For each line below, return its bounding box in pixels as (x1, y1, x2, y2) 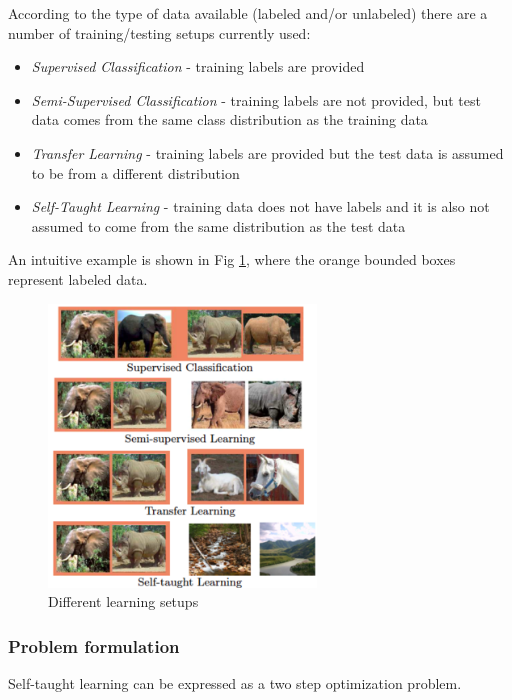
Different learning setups (48, 591, 199, 612)
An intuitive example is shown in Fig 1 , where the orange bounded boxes (8, 249, 456, 270)
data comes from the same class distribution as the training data (31, 109, 428, 130)
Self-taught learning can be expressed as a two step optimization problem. (8, 673, 462, 694)
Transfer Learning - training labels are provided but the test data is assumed (31, 142, 504, 163)
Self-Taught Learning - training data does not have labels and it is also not (31, 196, 490, 217)
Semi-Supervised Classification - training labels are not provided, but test (31, 89, 481, 110)
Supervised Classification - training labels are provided (31, 56, 365, 77)
